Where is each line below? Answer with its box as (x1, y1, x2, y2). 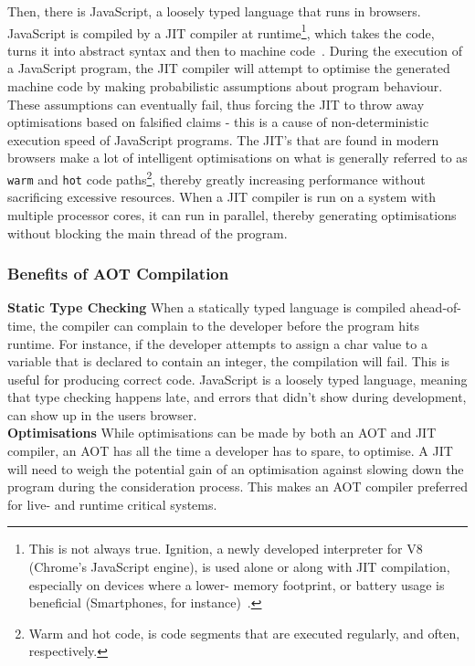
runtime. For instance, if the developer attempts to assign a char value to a (7, 333, 427, 353)
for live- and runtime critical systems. (7, 494, 217, 513)
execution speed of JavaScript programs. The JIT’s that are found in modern (7, 130, 439, 149)
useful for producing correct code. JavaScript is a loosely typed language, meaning (7, 369, 468, 388)
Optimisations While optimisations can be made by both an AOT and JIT (7, 423, 437, 442)
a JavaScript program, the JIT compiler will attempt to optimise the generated (7, 58, 450, 78)
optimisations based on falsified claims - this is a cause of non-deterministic (7, 112, 429, 132)
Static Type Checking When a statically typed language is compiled (7, 298, 406, 317)
